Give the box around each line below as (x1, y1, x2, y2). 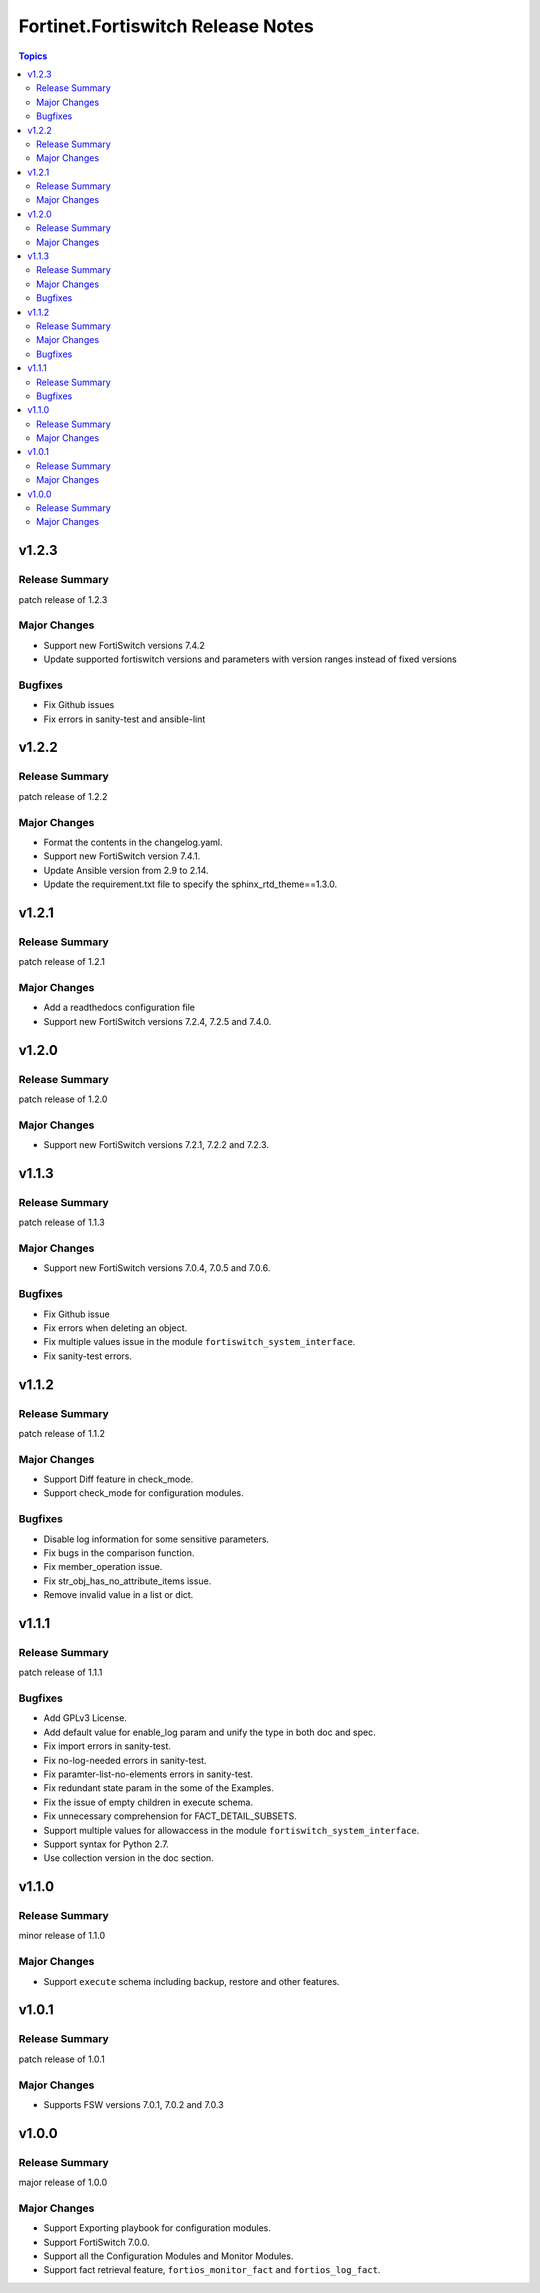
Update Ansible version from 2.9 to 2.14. (43, 864, 209, 876)
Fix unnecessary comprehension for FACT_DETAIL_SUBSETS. (43, 1810, 297, 1822)
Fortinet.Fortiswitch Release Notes (18, 15, 314, 37)
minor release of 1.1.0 (18, 1930, 106, 1942)
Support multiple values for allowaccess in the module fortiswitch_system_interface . (43, 1824, 420, 1836)
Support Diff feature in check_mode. (43, 1473, 194, 1485)
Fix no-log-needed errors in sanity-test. (43, 1754, 207, 1766)
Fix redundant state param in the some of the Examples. (43, 1782, 275, 1794)
